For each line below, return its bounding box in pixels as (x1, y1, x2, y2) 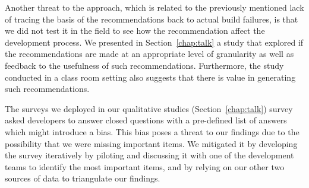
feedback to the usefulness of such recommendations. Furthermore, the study (5, 59, 284, 71)
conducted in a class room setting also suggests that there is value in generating (5, 71, 296, 83)
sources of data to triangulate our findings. (5, 172, 160, 184)
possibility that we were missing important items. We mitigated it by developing (5, 137, 298, 149)
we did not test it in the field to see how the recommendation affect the (5, 24, 265, 37)
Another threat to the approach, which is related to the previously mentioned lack (5, 1, 304, 13)
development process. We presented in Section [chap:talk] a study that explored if (5, 36, 304, 48)
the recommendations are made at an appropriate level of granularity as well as (5, 47, 294, 60)
